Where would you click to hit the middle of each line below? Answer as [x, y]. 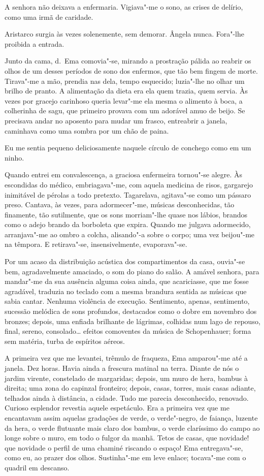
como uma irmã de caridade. [49, 17]
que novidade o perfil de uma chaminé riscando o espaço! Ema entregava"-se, [124, 447]
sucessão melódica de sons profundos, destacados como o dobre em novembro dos [131, 311]
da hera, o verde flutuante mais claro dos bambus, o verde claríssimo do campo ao [132, 427]
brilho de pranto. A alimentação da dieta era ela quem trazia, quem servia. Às [126, 91]
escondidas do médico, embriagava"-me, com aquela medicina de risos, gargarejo [129, 184]
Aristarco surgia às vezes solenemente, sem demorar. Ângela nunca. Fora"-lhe [124, 34]
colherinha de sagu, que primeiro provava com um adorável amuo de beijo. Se [125, 110]
